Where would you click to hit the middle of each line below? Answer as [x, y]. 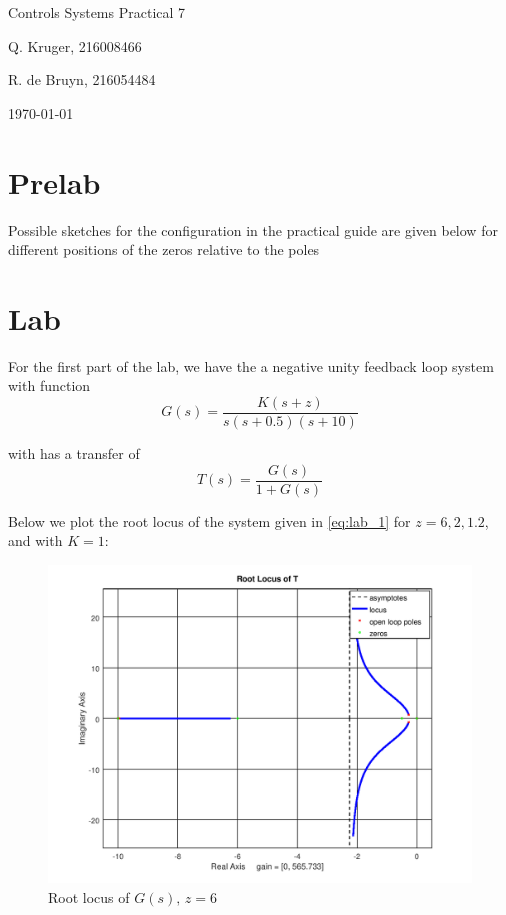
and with [35, 540]
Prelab [54, 181]
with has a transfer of [74, 453]
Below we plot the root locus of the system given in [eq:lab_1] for [209, 520]
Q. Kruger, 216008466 [75, 45]
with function [49, 385]
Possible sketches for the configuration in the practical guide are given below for [253, 229]
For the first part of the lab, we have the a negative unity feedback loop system [251, 365]
